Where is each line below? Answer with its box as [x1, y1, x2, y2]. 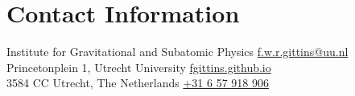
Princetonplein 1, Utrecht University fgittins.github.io [6, 58, 271, 75]
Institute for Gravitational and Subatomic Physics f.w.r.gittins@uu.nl [6, 43, 349, 60]
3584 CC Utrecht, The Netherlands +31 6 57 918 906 [6, 74, 270, 91]
